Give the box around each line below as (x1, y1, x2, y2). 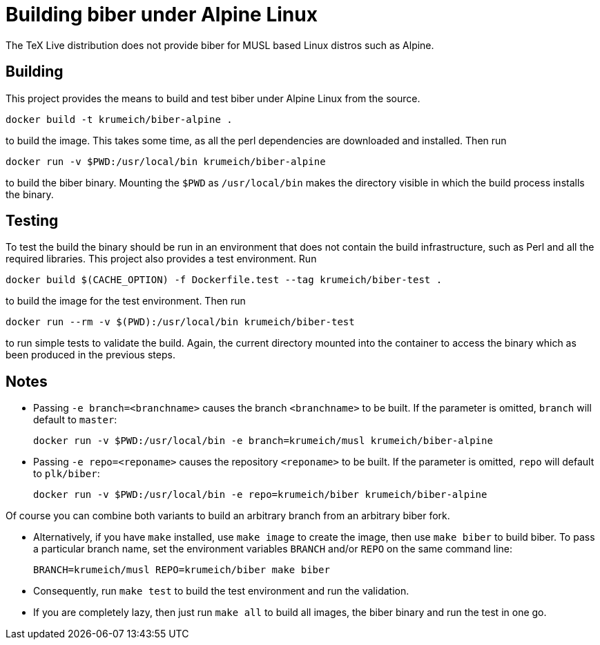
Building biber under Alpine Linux (6, 3, 318, 26)
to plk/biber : (33, 468, 100, 480)
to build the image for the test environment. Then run (6, 295, 246, 307)
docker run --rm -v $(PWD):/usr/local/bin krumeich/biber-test (6, 316, 355, 328)
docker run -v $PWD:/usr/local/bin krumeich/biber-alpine (6, 155, 326, 167)
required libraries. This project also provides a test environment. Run (6, 253, 317, 265)
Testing (6, 212, 59, 230)
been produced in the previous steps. (6, 349, 175, 361)
